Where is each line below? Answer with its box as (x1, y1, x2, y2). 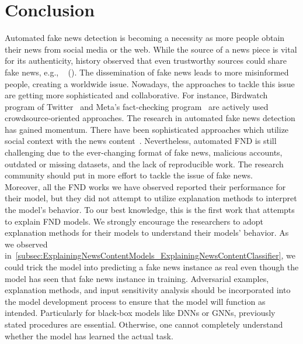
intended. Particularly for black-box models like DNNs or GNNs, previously (5, 307, 276, 319)
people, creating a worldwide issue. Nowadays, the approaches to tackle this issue (5, 77, 295, 90)
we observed (5, 238, 48, 250)
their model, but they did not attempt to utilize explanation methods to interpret (5, 192, 297, 204)
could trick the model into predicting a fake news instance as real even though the (5, 261, 299, 273)
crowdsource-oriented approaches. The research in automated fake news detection (5, 112, 295, 124)
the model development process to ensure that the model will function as (5, 295, 266, 307)
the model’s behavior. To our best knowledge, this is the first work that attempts (5, 204, 295, 216)
